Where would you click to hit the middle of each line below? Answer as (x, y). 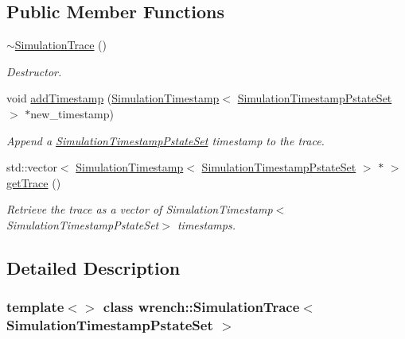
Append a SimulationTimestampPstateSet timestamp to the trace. (166, 140)
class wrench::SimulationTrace (201, 307)
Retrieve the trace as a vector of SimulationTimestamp (140, 209)
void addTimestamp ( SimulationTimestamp (113, 98)
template (35, 307)
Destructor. (34, 71)
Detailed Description (93, 267)
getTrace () (34, 182)
